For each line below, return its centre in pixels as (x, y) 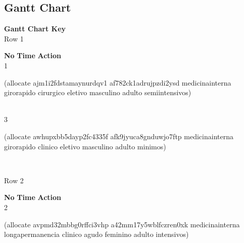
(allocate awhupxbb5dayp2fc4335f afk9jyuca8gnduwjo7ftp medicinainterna (119, 136)
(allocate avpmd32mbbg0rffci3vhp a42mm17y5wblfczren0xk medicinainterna (122, 224)
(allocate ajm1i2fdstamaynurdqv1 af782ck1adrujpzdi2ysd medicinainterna (118, 82)
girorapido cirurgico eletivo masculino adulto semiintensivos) (98, 92)
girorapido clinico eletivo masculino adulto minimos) (85, 146)
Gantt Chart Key (35, 29)
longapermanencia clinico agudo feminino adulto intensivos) (96, 234)
